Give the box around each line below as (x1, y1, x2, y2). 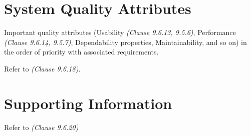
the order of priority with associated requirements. (4, 46, 159, 57)
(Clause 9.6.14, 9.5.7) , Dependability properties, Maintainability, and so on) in (4, 36, 247, 47)
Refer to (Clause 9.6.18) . (4, 63, 81, 73)
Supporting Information (4, 92, 172, 113)
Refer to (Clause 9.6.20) (4, 121, 79, 132)
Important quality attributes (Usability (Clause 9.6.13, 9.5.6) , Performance (4, 27, 236, 37)
